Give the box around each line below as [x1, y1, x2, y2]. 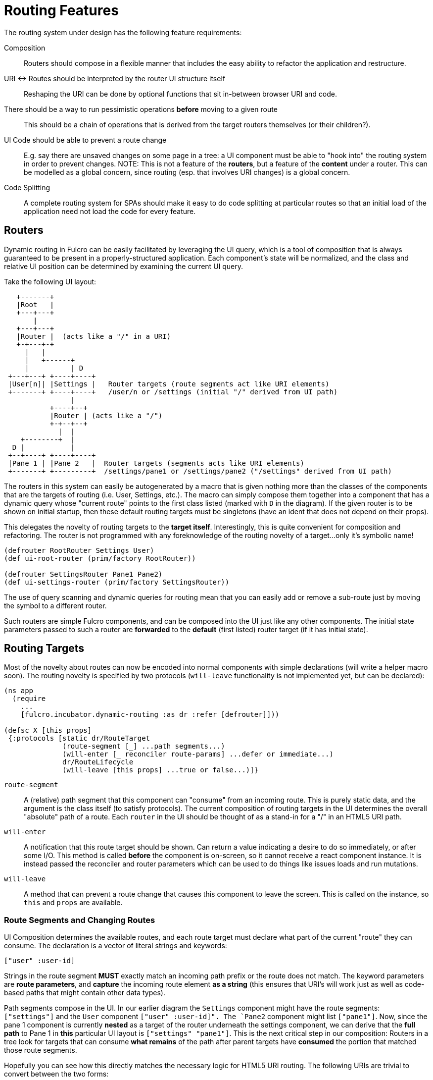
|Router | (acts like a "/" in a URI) [16, 332, 171, 340]
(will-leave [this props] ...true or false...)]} [62, 766, 259, 774]
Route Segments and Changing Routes [4, 915, 155, 925]
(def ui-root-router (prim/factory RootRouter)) [4, 554, 196, 562]
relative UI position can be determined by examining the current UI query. [4, 262, 243, 270]
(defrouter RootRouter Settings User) [4, 546, 154, 554]
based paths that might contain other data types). [4, 988, 165, 997]
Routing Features [4, 2, 119, 19]
